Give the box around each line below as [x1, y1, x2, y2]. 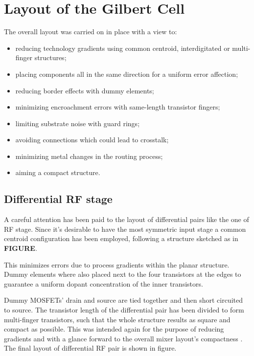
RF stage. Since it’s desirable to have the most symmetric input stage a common [4, 223, 246, 234]
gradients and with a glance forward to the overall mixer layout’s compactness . [4, 333, 243, 343]
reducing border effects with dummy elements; [15, 85, 154, 95]
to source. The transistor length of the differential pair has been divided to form [4, 305, 244, 315]
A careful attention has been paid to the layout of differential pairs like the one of [4, 214, 249, 224]
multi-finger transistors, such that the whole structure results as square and [4, 314, 231, 324]
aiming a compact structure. [15, 167, 100, 178]
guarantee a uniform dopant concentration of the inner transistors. [4, 278, 203, 289]
